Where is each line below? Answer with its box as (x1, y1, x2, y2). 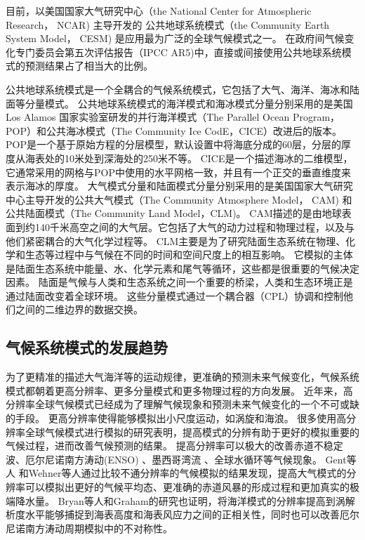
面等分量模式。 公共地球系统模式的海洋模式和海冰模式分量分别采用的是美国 (6, 96, 353, 110)
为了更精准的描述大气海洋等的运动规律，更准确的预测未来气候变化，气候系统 (6, 369, 359, 384)
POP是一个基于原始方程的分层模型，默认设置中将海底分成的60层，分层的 (6, 137, 341, 152)
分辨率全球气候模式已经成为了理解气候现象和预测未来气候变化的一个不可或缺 (6, 397, 359, 411)
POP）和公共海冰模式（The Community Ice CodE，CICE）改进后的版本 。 (6, 123, 343, 138)
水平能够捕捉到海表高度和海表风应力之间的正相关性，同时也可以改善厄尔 (25, 507, 359, 522)
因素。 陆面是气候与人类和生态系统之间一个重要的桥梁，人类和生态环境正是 (6, 275, 353, 289)
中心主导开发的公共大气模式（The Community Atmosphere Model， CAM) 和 (6, 192, 352, 206)
